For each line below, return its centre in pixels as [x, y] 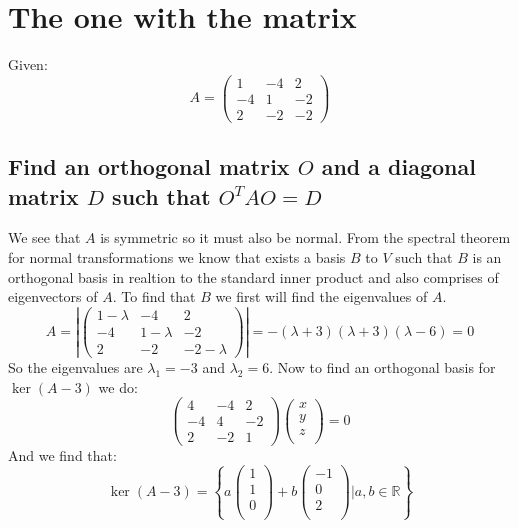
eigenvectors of [53, 296]
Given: [28, 64]
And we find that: [62, 454]
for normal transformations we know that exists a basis [177, 257]
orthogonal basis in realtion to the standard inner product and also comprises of [253, 276]
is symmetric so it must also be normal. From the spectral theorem [305, 237]
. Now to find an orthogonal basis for [382, 367]
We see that [44, 237]
